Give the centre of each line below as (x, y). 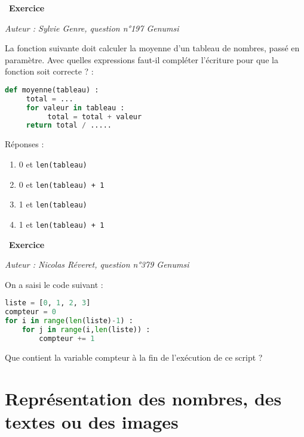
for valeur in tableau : (75, 108)
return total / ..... (69, 125)
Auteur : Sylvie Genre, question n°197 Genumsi (92, 28)
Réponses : (24, 144)
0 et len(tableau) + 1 (62, 184)
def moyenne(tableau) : (52, 90)
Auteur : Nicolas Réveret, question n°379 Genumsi (97, 264)
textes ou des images (92, 421)
